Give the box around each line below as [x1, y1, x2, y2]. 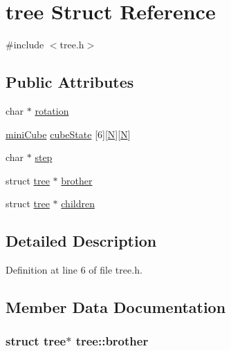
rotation [35, 103, 69, 117]
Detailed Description [6, 230, 157, 252]
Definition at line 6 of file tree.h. [6, 263, 142, 277]
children [61, 196, 95, 211]
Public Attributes [6, 71, 134, 93]
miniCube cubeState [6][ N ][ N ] [6, 126, 131, 141]
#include [6, 37, 44, 52]
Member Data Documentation [6, 296, 226, 318]
